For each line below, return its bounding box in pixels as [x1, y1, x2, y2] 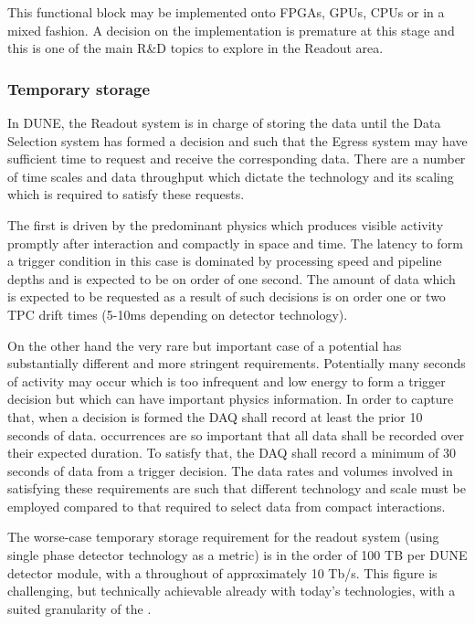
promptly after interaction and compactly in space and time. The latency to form [7, 233, 463, 252]
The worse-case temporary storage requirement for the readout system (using [7, 527, 439, 546]
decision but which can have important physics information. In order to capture [7, 389, 454, 408]
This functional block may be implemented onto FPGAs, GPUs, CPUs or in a [7, 3, 445, 21]
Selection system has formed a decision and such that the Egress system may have [7, 131, 468, 150]
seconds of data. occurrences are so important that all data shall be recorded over [7, 425, 464, 444]
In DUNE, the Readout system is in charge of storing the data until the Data [7, 113, 441, 132]
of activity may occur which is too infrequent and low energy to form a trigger [7, 371, 446, 390]
